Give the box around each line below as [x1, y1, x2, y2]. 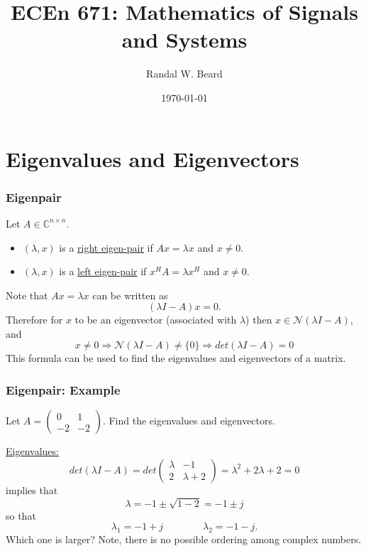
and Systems [121, 25, 248, 54]
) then [245, 312, 272, 327]
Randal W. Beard [146, 66, 223, 81]
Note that [6, 287, 48, 302]
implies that [6, 482, 58, 497]
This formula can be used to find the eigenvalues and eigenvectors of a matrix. [6, 351, 346, 365]
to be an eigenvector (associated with [74, 312, 237, 327]
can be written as [92, 287, 168, 302]
